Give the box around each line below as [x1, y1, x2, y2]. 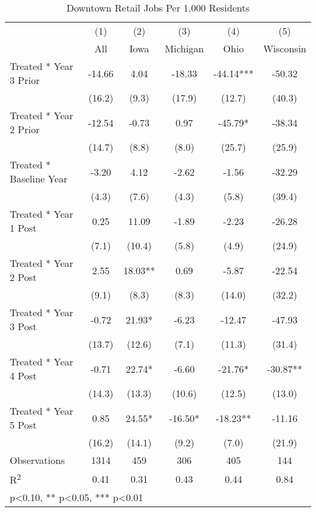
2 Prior [10, 122, 40, 136]
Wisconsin [263, 41, 306, 55]
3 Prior [10, 73, 40, 87]
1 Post [10, 221, 37, 235]
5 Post [10, 418, 37, 432]
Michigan [165, 41, 204, 55]
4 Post [10, 368, 37, 382]
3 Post [10, 319, 37, 333]
